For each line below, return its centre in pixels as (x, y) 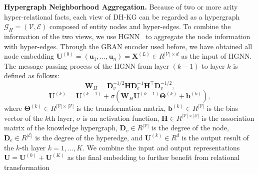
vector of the (23, 118)
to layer (213, 65)
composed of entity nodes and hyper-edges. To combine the (140, 26)
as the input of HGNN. (216, 56)
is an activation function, (121, 118)
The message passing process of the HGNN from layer (87, 65)
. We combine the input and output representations (161, 147)
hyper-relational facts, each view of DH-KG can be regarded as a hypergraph (122, 16)
